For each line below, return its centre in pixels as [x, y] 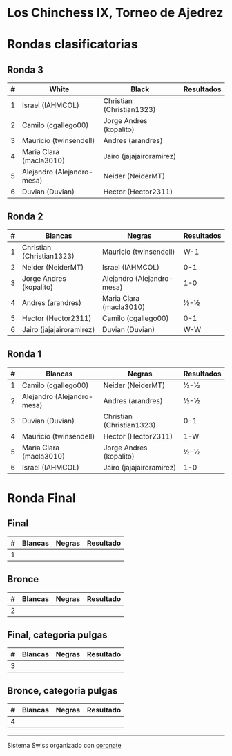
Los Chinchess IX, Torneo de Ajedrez [115, 13]
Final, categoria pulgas [57, 635]
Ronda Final [41, 498]
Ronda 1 [24, 354]
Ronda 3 [25, 70]
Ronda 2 [25, 216]
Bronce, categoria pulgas [62, 691]
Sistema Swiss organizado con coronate [65, 746]
